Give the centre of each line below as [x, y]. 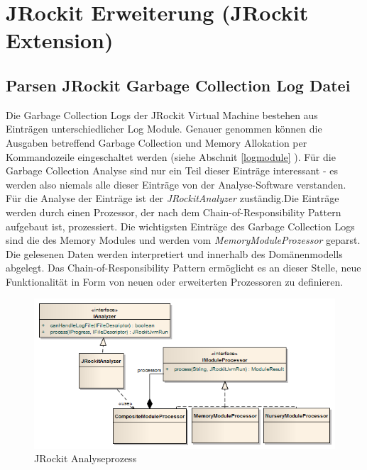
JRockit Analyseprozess [86, 458]
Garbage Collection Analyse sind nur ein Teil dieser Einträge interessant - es [172, 170]
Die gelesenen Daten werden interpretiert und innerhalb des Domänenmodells [174, 253]
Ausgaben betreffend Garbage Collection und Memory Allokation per [157, 142]
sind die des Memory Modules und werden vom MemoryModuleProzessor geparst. [183, 240]
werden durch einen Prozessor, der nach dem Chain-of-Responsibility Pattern [174, 212]
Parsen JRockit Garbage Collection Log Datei [178, 85]
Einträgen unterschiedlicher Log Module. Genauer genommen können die [164, 129]
